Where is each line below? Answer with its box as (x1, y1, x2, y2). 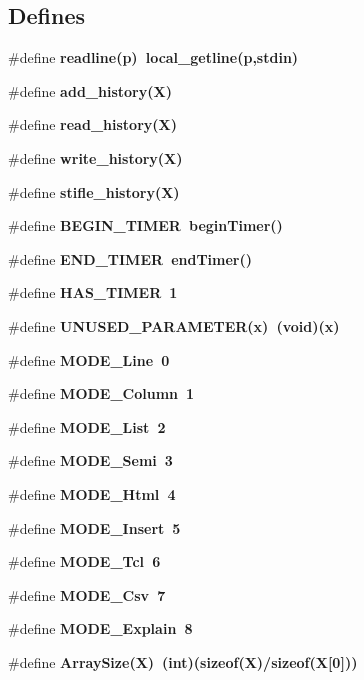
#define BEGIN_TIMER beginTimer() (8, 215, 283, 236)
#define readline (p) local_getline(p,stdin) (8, 47, 299, 68)
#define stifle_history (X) (8, 181, 180, 202)
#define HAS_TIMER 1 (8, 282, 178, 303)
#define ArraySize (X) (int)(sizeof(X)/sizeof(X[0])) (8, 651, 358, 672)
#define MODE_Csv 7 (8, 584, 166, 605)
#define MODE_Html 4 (8, 483, 176, 504)
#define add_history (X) (8, 80, 172, 101)
